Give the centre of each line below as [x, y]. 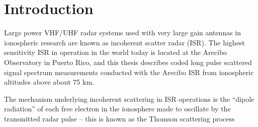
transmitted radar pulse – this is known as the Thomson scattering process [119, 118]
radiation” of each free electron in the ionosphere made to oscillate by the [117, 109]
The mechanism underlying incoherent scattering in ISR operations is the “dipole [129, 99]
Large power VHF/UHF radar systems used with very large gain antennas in [122, 33]
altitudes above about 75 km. [49, 82]
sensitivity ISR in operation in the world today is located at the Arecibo [116, 52]
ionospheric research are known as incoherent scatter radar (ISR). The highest [124, 42]
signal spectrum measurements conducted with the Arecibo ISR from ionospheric [129, 72]
